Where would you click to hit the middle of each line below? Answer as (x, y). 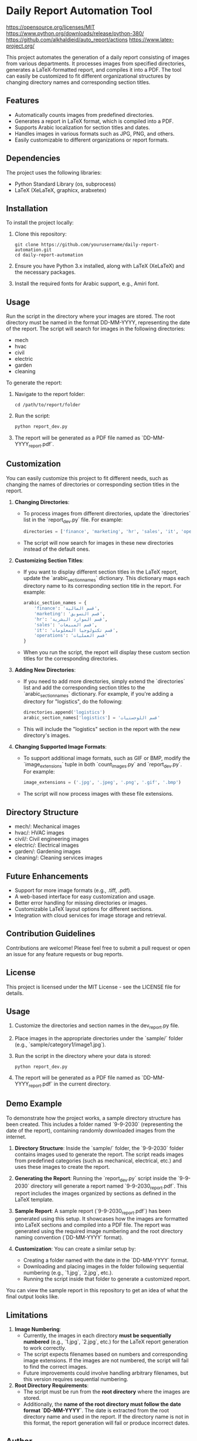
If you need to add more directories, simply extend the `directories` (104, 681)
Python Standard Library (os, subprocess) (65, 184)
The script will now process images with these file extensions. (98, 794)
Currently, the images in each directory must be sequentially (97, 1336)
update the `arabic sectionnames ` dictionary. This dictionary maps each (106, 579)
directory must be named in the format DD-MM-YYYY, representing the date (98, 323)
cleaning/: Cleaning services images (58, 858)
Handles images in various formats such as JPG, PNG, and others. (94, 133)
